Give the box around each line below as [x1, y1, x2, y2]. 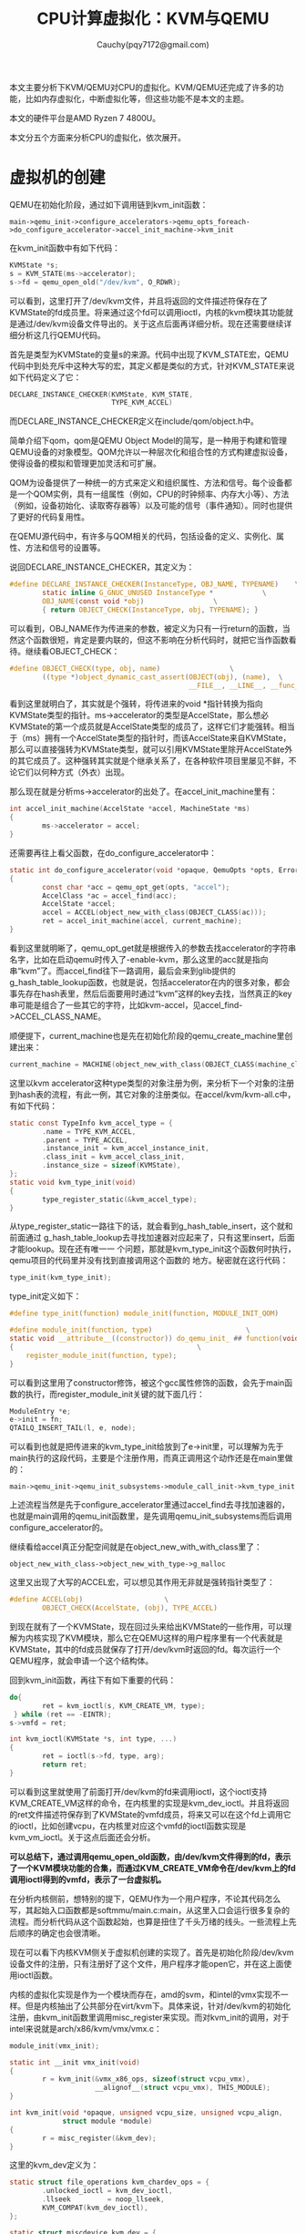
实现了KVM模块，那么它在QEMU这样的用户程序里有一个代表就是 [40, 1632, 283, 1643]
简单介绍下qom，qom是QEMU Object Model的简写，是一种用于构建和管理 [9, 435, 288, 447]
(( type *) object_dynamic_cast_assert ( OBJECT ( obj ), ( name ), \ [42, 672, 283, 682]
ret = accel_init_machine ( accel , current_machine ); [42, 917, 243, 926]
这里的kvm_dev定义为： [9, 2159, 99, 2170]
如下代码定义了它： [9, 371, 82, 383]
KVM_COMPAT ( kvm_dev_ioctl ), [42, 2203, 148, 2212]
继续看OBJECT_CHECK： [25, 645, 120, 656]
